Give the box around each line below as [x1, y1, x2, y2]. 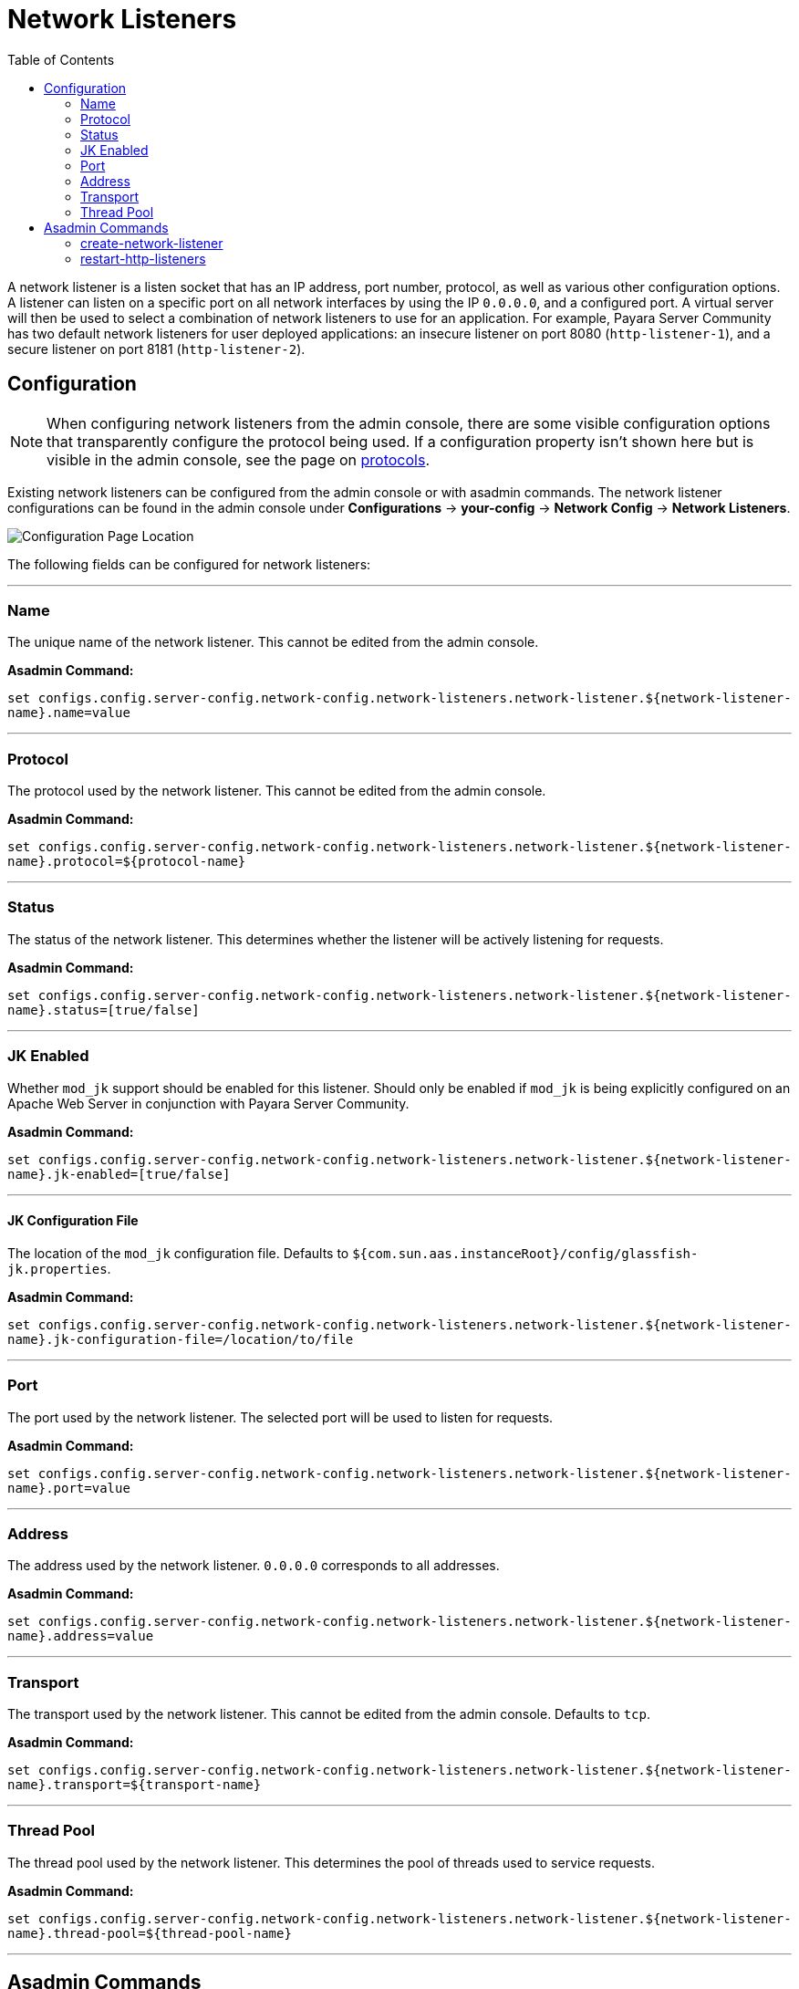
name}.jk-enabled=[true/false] [7, 1166, 231, 1182]
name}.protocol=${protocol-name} [7, 854, 246, 870]
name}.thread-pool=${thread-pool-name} [7, 1925, 292, 1941]
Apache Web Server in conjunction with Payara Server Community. [7, 1095, 410, 1111]
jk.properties [7, 1261, 108, 1276]
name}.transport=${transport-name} [7, 1777, 262, 1793]
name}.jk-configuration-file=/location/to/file [7, 1331, 354, 1347]
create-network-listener [80, 234, 223, 251]
